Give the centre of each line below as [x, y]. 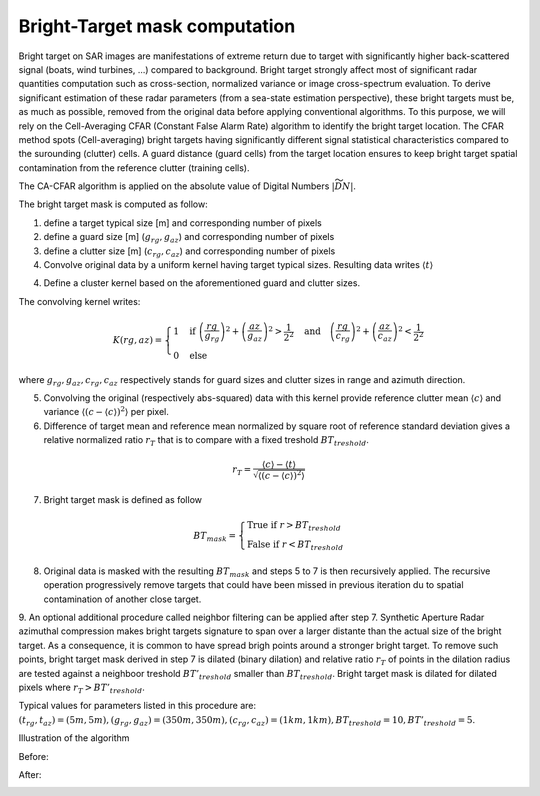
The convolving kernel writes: [79, 301]
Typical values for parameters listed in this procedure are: [137, 706]
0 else [190, 355]
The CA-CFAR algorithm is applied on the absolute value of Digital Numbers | [176, 186]
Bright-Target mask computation [157, 26]
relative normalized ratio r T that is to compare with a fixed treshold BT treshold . [206, 441]
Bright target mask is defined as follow [122, 500]
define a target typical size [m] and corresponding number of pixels [182, 222]
